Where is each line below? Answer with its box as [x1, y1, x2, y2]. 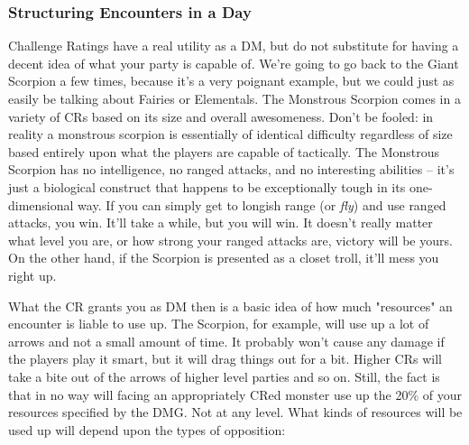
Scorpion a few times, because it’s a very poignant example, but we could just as [8, 71, 455, 90]
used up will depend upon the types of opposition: [8, 420, 286, 439]
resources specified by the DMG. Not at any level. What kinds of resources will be [8, 403, 463, 422]
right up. [8, 265, 57, 284]
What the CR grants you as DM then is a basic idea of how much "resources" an [8, 296, 453, 315]
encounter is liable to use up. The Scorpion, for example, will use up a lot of [8, 314, 429, 333]
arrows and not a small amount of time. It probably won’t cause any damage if [8, 331, 445, 350]
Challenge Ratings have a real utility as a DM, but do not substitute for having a [8, 36, 459, 55]
